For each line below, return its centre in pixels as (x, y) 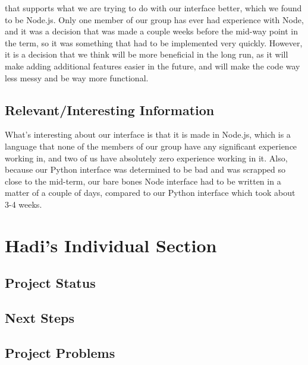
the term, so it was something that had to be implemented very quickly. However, (154, 42)
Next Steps (40, 318)
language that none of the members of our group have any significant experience (151, 146)
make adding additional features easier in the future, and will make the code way (153, 66)
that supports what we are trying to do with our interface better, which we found (153, 8)
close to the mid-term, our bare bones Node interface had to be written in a (143, 181)
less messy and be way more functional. (77, 77)
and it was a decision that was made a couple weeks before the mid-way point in (152, 31)
